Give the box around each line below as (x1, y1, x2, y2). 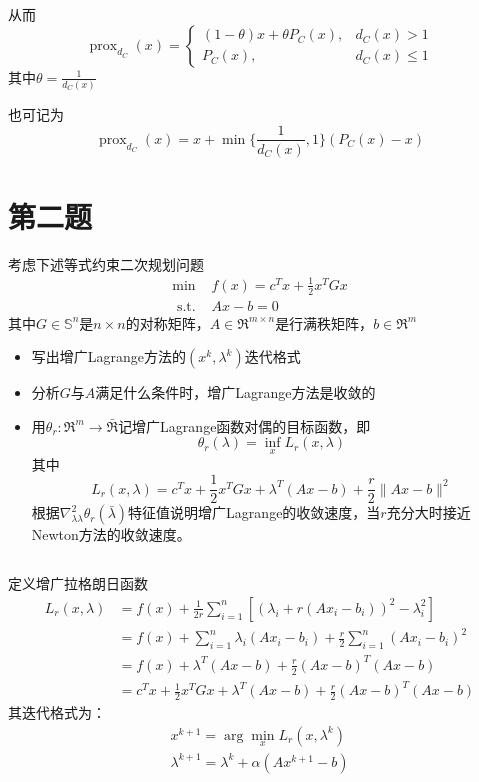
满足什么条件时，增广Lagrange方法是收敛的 (95, 382, 376, 403)
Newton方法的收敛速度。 (31, 524, 191, 545)
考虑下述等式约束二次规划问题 (8, 253, 204, 274)
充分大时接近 (386, 502, 471, 523)
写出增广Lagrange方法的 (31, 346, 187, 367)
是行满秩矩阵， (275, 312, 374, 333)
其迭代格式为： (8, 702, 106, 722)
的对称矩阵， (125, 312, 210, 333)
